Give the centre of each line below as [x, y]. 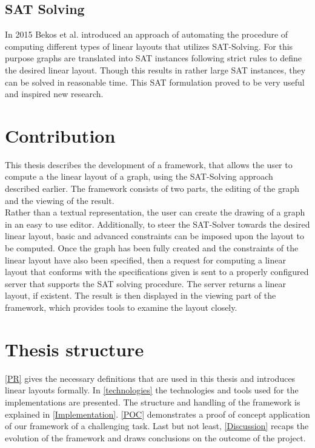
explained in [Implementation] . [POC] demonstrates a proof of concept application [157, 414]
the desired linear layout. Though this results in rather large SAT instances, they [155, 70]
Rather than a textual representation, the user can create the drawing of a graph [155, 212]
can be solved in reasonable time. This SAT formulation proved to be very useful [155, 82]
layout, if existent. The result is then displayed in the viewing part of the [141, 295]
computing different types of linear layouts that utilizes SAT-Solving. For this [149, 46]
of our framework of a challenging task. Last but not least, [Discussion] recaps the [157, 426]
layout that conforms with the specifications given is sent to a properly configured [157, 272]
